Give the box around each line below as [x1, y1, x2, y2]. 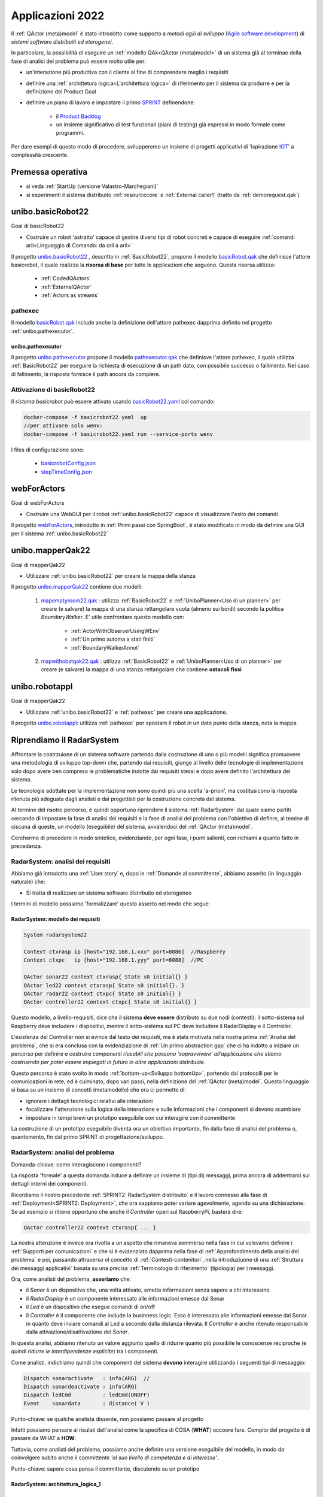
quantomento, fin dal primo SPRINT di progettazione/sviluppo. [11, 1134, 164, 1141]
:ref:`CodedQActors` [41, 275, 91, 282]
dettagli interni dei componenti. [11, 1180, 88, 1187]
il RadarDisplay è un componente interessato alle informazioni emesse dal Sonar [26, 1295, 225, 1302]
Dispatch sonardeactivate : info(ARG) [23, 1383, 138, 1390]
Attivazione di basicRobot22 [11, 385, 96, 393]
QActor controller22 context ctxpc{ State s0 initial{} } [23, 999, 197, 1005]
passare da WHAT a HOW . [11, 1435, 77, 1442]
